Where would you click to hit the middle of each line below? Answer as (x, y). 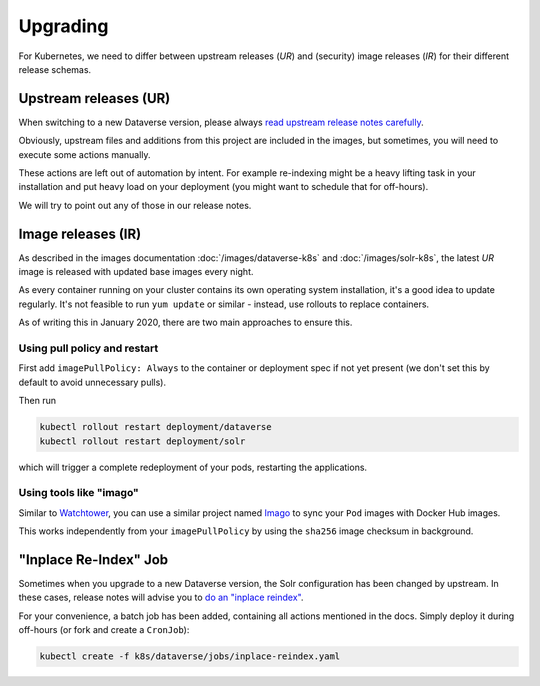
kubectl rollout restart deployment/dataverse (155, 427)
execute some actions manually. (84, 154)
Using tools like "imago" (78, 493)
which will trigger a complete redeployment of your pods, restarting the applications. (193, 467)
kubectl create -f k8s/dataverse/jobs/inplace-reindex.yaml (190, 656)
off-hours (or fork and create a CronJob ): (104, 630)
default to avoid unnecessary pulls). (92, 382)
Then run (37, 401)
